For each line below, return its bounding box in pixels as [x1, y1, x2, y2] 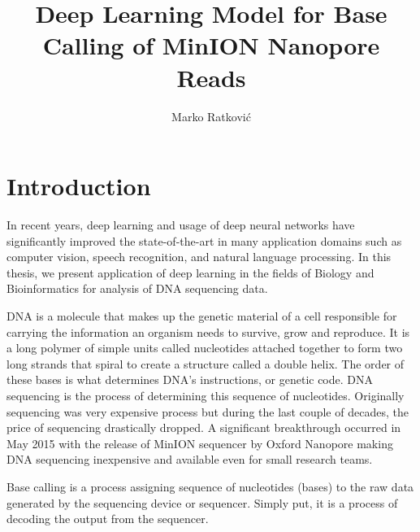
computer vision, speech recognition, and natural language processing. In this [6, 248, 392, 265]
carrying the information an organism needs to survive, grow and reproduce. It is [6, 323, 410, 340]
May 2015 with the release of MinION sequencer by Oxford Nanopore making [6, 434, 393, 451]
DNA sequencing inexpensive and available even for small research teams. [6, 451, 373, 468]
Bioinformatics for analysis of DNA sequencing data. [6, 280, 268, 297]
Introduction [6, 169, 151, 203]
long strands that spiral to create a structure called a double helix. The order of [6, 355, 405, 372]
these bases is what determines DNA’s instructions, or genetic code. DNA [6, 371, 374, 388]
